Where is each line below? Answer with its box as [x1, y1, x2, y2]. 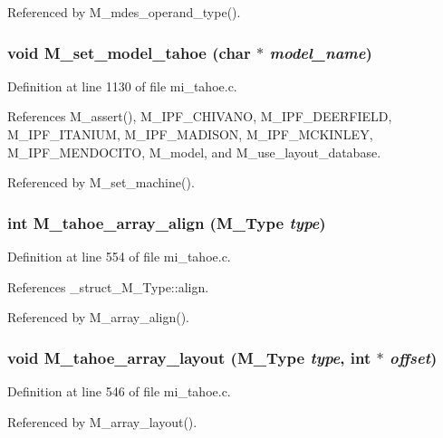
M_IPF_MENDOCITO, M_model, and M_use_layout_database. [7, 142, 381, 161]
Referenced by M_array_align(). [7, 308, 189, 327]
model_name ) [269, 41, 372, 63]
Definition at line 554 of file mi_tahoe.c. [7, 247, 231, 265]
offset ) [389, 346, 438, 368]
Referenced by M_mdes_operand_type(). [7, 3, 241, 21]
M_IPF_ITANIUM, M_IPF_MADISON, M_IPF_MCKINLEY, [7, 125, 373, 143]
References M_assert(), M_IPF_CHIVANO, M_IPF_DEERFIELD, [7, 107, 392, 126]
